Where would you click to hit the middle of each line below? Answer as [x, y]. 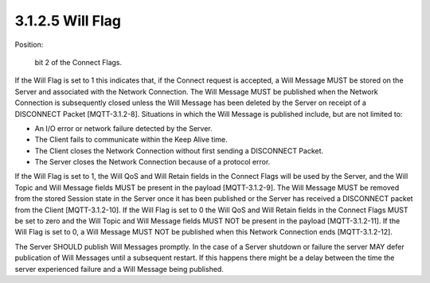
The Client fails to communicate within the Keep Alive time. [131, 140]
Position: [29, 45]
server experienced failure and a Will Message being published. [119, 269]
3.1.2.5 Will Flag [68, 21]
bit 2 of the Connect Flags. [78, 62]
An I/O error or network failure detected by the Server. [123, 128]
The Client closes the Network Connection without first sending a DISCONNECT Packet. [179, 150]
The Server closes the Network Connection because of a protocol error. [152, 162]
